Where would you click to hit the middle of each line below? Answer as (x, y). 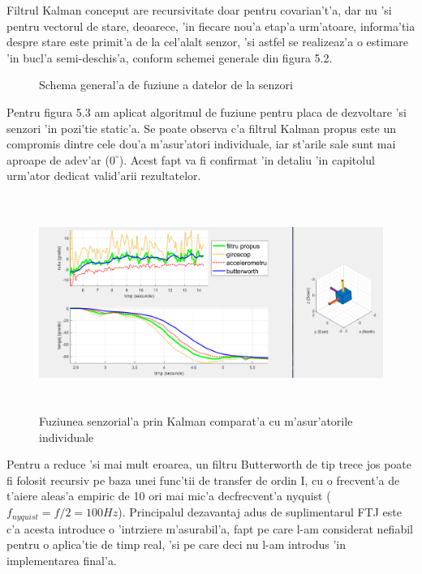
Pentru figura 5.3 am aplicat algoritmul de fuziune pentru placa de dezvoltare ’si (207, 111)
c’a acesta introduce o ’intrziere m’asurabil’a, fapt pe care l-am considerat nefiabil (210, 528)
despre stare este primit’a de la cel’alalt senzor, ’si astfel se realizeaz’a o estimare (208, 42)
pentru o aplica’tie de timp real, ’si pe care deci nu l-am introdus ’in (176, 544)
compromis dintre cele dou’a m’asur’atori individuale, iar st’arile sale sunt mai (201, 144)
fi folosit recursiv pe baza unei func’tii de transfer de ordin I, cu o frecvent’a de (203, 480)
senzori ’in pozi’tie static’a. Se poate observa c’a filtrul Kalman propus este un (202, 128)
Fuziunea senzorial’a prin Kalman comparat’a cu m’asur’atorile (196, 421)
